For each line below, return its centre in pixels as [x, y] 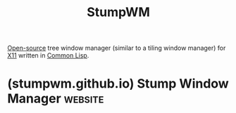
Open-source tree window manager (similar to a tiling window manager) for [117, 48]
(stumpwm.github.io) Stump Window [118, 84]
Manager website [56, 99]
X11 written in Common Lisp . [48, 55]
